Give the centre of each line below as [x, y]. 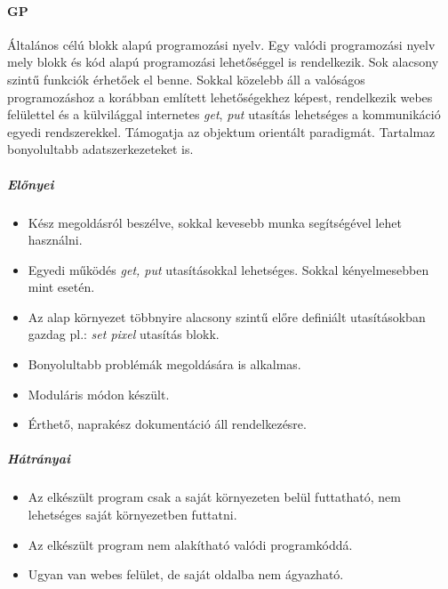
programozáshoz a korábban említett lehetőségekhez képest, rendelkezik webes [220, 97]
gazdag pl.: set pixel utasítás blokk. [124, 334]
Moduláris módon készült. [99, 394]
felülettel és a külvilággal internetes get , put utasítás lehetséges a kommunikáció [224, 114]
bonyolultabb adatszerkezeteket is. [100, 149]
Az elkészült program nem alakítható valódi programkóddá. [190, 544]
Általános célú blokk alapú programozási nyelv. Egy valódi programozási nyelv [221, 44]
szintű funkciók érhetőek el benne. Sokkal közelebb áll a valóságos [186, 79]
